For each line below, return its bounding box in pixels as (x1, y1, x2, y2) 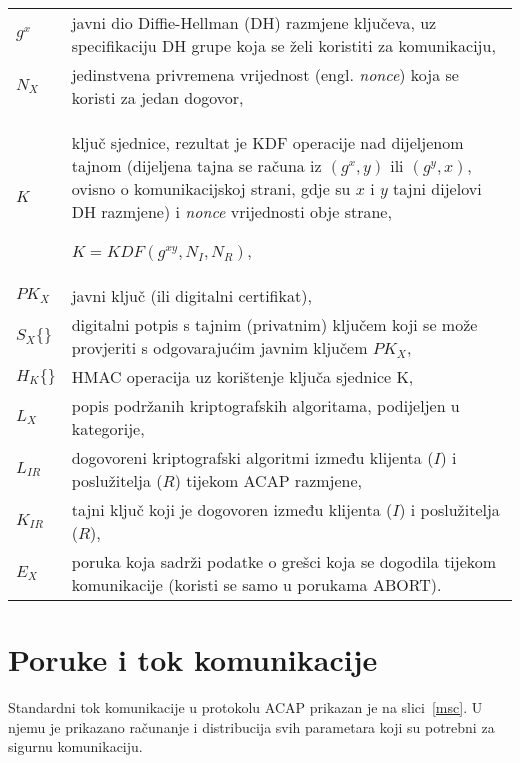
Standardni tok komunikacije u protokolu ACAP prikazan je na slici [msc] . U (8, 697, 483, 718)
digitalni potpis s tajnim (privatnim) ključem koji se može (71, 313, 478, 336)
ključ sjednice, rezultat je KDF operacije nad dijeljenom (71, 131, 464, 154)
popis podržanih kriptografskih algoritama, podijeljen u (71, 394, 460, 417)
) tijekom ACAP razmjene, (174, 469, 363, 492)
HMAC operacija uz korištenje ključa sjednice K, (71, 365, 414, 388)
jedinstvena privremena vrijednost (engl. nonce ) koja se (71, 63, 459, 86)
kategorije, (71, 417, 145, 440)
